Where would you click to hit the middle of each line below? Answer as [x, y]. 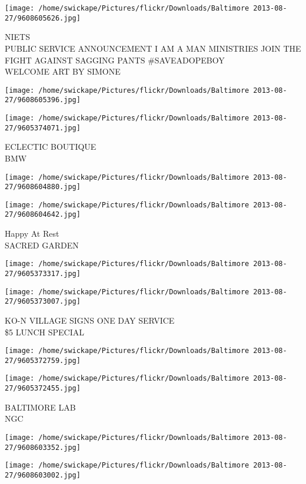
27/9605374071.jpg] [43, 128]
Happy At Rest [32, 233]
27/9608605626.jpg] [43, 18]
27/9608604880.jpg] [43, 187]
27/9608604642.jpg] [43, 215]
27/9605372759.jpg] [43, 360]
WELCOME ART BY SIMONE [63, 71]
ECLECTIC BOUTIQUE [51, 147]
